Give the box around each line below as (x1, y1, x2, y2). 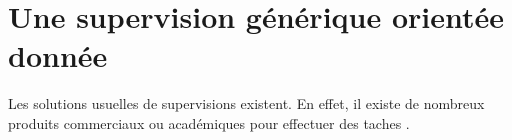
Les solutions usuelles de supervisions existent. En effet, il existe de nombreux (8, 93, 485, 114)
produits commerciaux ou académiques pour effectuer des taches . (8, 112, 410, 133)
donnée (8, 35, 108, 76)
